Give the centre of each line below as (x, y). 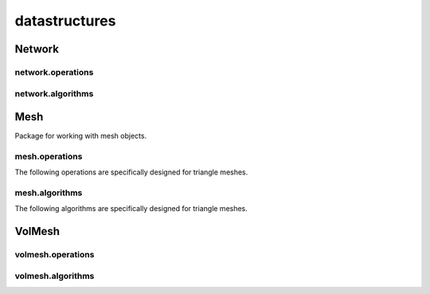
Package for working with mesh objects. (81, 136)
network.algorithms (54, 93)
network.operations (54, 72)
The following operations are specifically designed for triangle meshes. (131, 172)
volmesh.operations (55, 255)
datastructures (65, 21)
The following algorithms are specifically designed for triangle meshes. (131, 209)
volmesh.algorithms (55, 276)
